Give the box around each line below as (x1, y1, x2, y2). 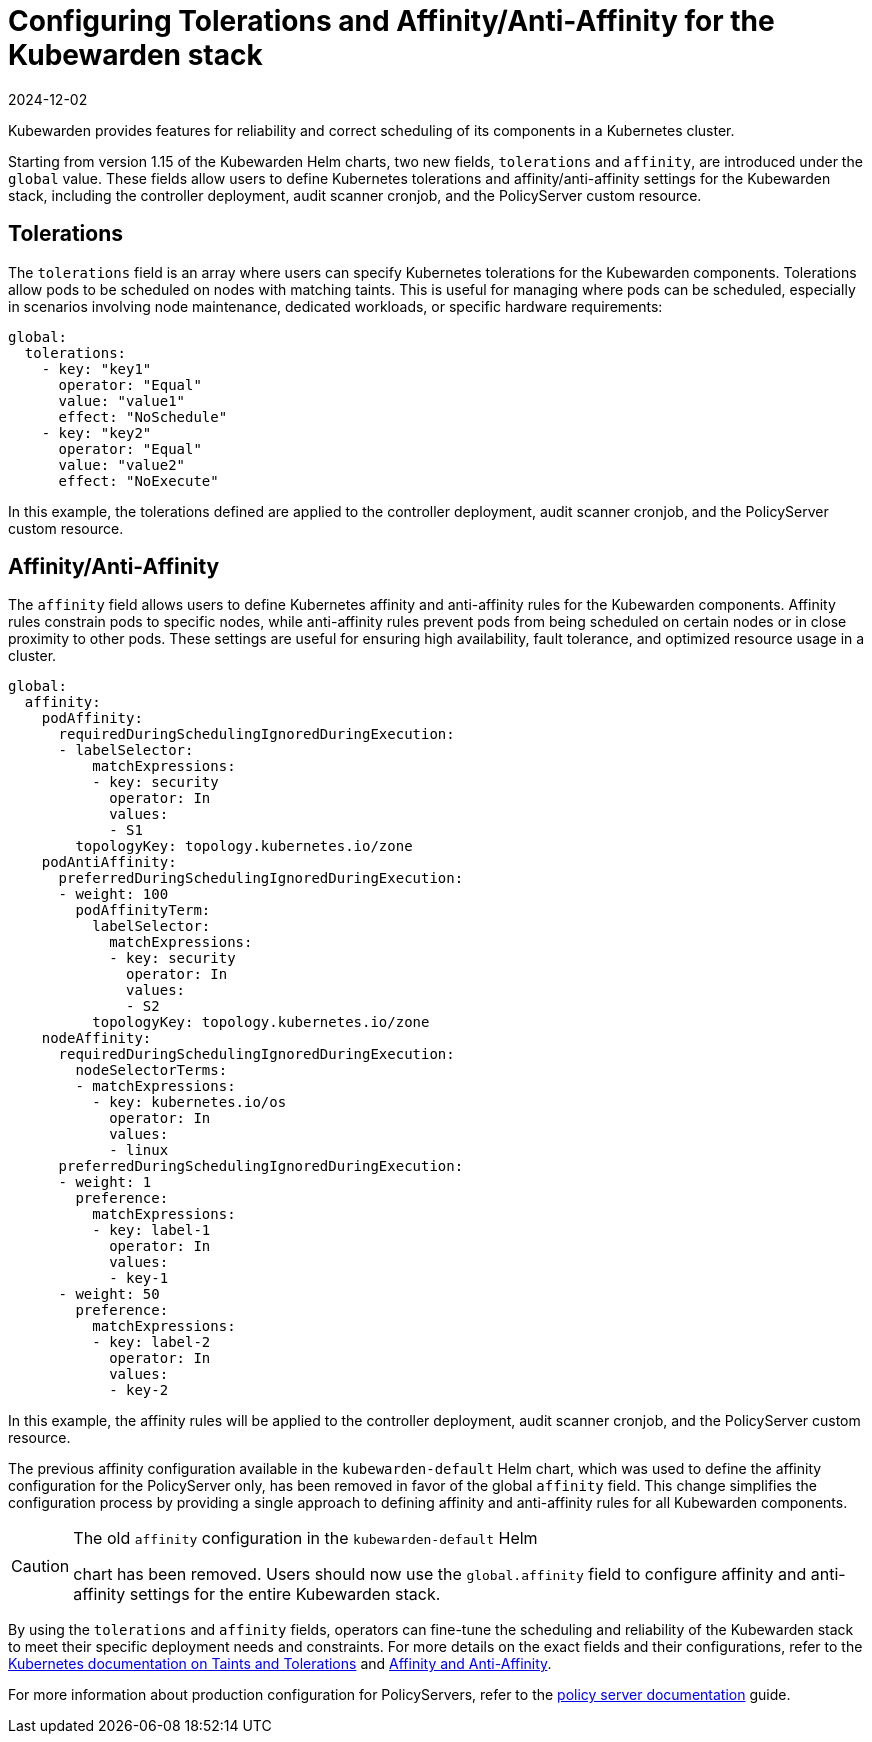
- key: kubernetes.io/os (92, 1094, 287, 1111)
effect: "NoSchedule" (58, 408, 228, 425)
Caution (11, 1556, 70, 1577)
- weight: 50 (58, 1286, 160, 1303)
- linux (109, 1142, 169, 1159)
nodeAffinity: (41, 1030, 152, 1047)
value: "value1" (58, 392, 186, 409)
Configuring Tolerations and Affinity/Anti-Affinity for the (8, 4, 775, 38)
